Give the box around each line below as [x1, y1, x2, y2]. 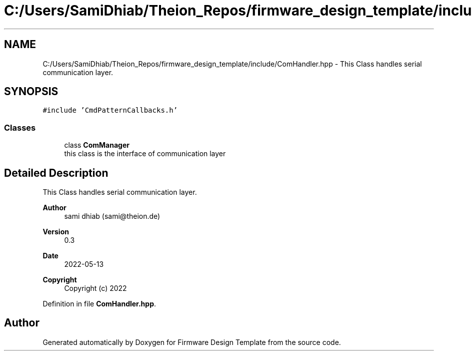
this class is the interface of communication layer [64, 149, 226, 158]
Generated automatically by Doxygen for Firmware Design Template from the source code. [42, 337, 341, 346]
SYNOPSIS [4, 85, 58, 98]
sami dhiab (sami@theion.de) [64, 212, 160, 221]
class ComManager [64, 141, 129, 150]
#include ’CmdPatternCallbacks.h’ [42, 106, 178, 115]
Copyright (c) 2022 [64, 284, 127, 293]
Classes [4, 122, 36, 133]
